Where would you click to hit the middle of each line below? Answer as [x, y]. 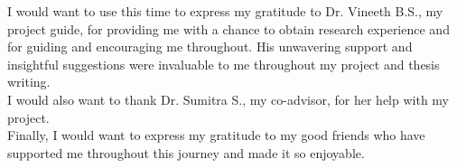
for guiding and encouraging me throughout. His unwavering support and [210, 47]
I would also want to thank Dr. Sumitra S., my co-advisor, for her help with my [228, 99]
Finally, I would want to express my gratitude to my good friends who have [216, 135]
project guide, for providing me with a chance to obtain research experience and [228, 28]
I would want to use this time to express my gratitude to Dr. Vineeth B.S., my [225, 11]
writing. [29, 82]
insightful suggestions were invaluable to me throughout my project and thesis [224, 64]
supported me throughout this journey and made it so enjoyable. [186, 152]
